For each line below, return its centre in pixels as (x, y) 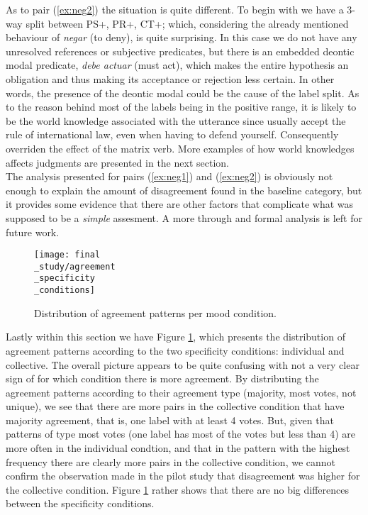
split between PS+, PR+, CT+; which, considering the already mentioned (187, 23)
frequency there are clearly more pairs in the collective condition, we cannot (171, 461)
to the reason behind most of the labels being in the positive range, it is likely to (181, 107)
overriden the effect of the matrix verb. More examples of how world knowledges (180, 148)
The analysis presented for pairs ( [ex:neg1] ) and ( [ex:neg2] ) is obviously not (169, 176)
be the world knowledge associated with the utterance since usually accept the (176, 120)
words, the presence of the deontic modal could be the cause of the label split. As (183, 93)
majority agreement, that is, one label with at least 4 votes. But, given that (170, 420)
